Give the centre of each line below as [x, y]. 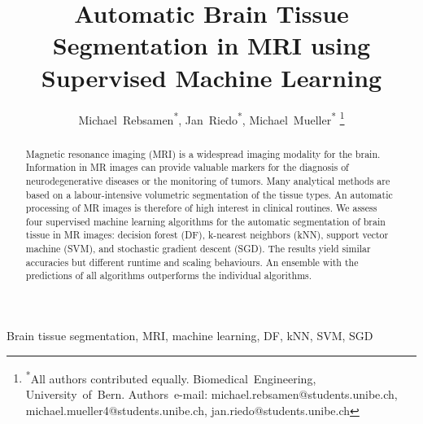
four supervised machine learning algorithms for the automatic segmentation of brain [205, 221]
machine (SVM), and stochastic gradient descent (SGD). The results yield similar [198, 249]
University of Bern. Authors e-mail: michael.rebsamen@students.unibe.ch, [211, 393]
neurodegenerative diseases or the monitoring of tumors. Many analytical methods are [208, 180]
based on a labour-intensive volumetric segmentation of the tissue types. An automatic [209, 194]
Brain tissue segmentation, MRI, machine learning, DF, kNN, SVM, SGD [190, 336]
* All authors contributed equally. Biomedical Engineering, [171, 377]
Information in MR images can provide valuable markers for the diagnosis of [187, 167]
